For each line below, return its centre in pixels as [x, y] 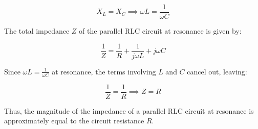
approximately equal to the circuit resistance [74, 121]
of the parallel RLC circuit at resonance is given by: [160, 31]
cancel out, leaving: [217, 71]
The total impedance [37, 31]
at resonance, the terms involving [104, 71]
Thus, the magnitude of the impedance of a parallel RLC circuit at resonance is [129, 110]
